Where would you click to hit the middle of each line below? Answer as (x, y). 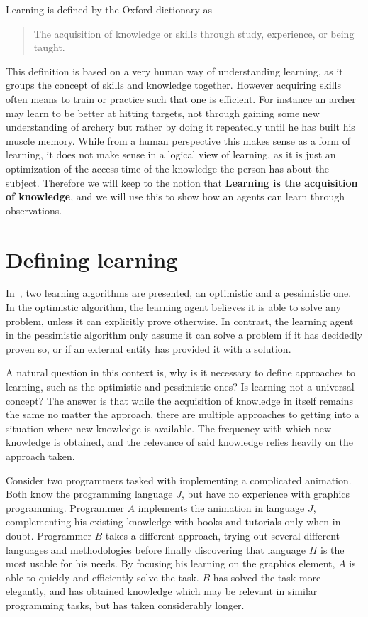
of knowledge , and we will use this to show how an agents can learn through (175, 196)
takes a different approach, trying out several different (222, 535)
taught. (49, 47)
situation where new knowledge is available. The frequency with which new (169, 428)
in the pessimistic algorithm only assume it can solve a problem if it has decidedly (184, 335)
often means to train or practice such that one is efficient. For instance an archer (181, 98)
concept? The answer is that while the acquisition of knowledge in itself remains (180, 400)
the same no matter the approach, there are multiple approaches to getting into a (183, 414)
